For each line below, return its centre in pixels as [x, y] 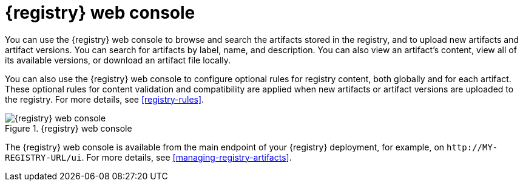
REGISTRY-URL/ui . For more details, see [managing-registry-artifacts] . [148, 157]
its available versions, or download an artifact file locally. [118, 60]
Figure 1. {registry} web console [69, 128]
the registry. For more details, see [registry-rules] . [105, 99]
